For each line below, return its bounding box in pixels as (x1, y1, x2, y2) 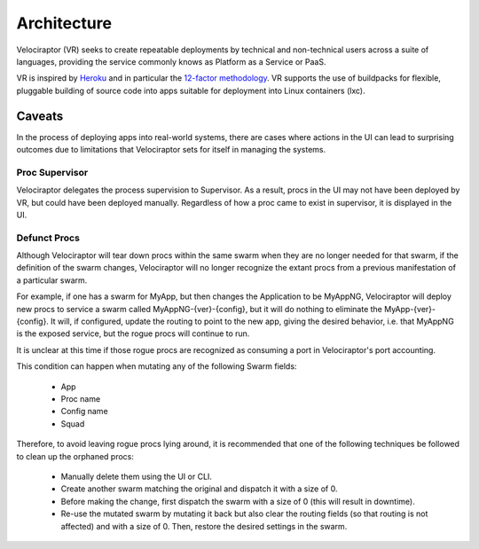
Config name (60, 406, 108, 417)
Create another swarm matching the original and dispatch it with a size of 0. (60, 483, 338, 494)
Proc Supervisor (16, 166, 89, 178)
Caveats (16, 108, 64, 123)
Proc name (60, 393, 101, 404)
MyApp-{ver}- (384, 303, 436, 314)
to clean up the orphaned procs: (16, 451, 135, 461)
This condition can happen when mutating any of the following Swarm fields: (16, 361, 297, 372)
